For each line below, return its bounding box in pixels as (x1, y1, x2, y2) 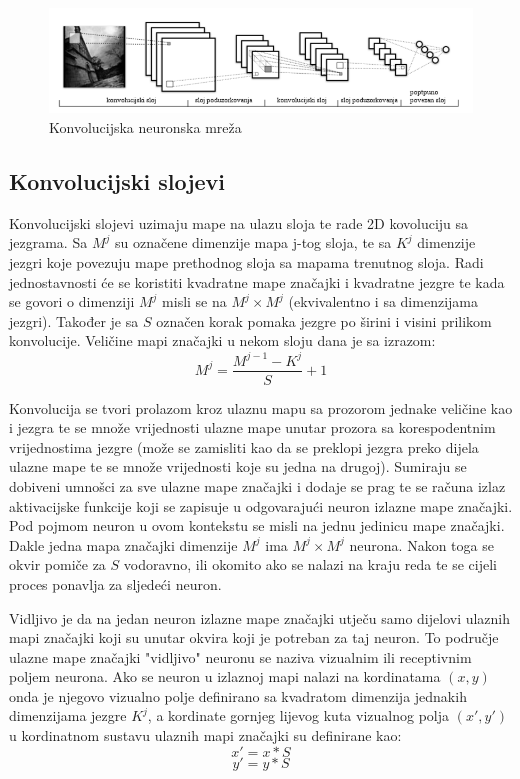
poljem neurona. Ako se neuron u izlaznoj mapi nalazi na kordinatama (9, 666, 441, 687)
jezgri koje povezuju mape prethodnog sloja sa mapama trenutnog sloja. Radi (9, 252, 484, 273)
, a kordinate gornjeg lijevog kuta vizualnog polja (147, 705, 449, 726)
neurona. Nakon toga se (349, 534, 494, 555)
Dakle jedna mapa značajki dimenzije (9, 534, 238, 555)
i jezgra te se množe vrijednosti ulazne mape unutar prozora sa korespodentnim (9, 417, 496, 438)
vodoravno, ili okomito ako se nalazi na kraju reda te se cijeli (123, 554, 497, 575)
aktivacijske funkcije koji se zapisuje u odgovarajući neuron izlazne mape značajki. (9, 495, 513, 516)
